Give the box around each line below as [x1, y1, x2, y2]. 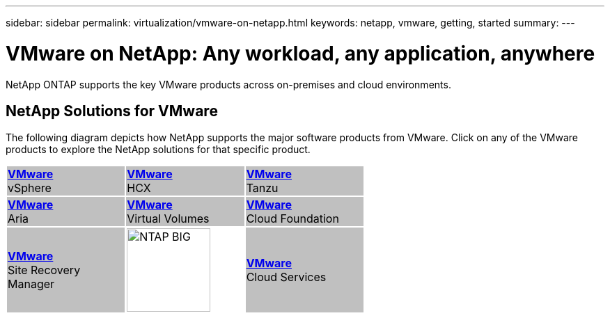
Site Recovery [8, 263, 81, 278]
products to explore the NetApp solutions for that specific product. [6, 143, 311, 156]
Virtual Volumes [127, 212, 210, 226]
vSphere [8, 181, 52, 196]
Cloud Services [246, 270, 327, 285]
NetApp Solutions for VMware [6, 102, 218, 120]
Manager [8, 277, 55, 292]
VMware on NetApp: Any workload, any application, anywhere [6, 41, 595, 65]
